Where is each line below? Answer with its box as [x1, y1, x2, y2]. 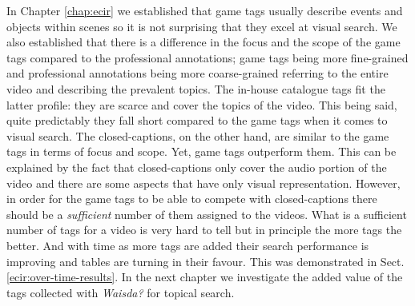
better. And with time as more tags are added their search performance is [6, 236, 369, 253]
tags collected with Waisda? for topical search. [6, 284, 235, 300]
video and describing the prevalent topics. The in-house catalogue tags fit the [6, 80, 385, 97]
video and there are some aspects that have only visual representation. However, [6, 174, 401, 191]
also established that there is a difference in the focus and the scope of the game [6, 34, 401, 50]
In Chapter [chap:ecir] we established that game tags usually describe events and [6, 2, 403, 18]
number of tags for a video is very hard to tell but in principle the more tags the [6, 221, 402, 238]
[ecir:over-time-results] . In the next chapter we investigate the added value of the [6, 268, 403, 285]
